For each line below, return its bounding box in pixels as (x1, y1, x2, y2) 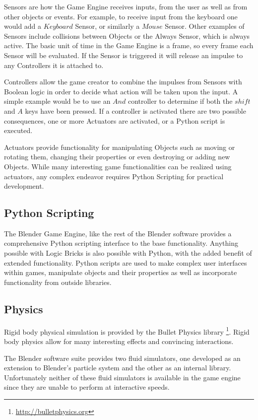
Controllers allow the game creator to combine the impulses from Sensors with (4, 76, 242, 87)
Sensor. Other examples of (165, 21, 245, 31)
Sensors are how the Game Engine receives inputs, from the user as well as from (4, 1, 248, 11)
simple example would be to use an (4, 96, 111, 106)
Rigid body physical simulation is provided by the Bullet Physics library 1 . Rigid (4, 325, 250, 337)
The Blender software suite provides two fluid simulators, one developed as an (4, 352, 241, 363)
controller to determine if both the (128, 96, 233, 106)
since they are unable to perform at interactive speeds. (4, 382, 170, 392)
